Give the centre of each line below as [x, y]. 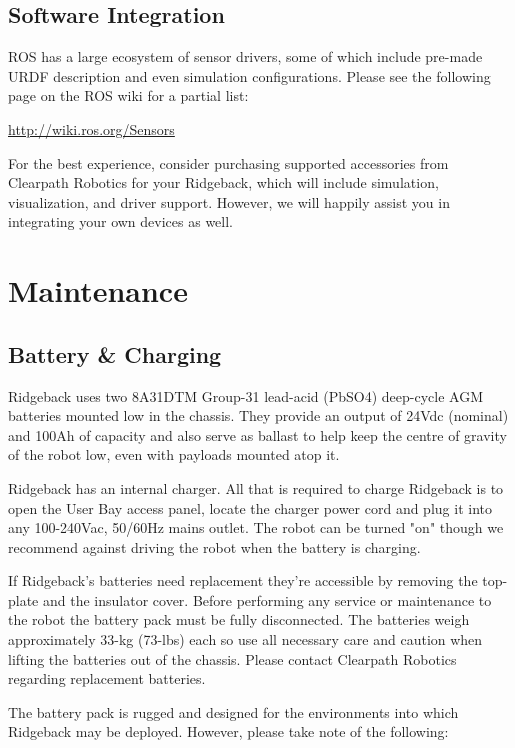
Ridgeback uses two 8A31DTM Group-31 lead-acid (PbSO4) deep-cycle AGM [246, 395]
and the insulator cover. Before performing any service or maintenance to [267, 599]
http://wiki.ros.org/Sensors [91, 128]
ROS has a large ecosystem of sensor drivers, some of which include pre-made [245, 56]
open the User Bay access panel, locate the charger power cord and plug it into [250, 507]
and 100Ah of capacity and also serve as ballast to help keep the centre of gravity [257, 434]
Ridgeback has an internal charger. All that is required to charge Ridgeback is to [256, 487]
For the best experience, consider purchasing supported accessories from [228, 162]
